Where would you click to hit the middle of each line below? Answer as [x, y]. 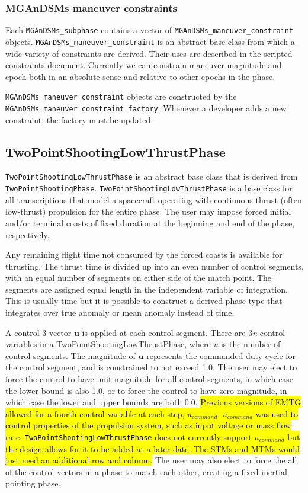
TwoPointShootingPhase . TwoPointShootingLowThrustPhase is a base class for [149, 188]
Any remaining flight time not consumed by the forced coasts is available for [144, 254]
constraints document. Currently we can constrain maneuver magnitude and [144, 65]
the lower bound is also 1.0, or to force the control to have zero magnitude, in [146, 390]
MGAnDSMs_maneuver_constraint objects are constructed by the [121, 96]
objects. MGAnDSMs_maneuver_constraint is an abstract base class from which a [150, 41]
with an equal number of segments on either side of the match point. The [139, 278]
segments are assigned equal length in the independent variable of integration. [147, 289]
